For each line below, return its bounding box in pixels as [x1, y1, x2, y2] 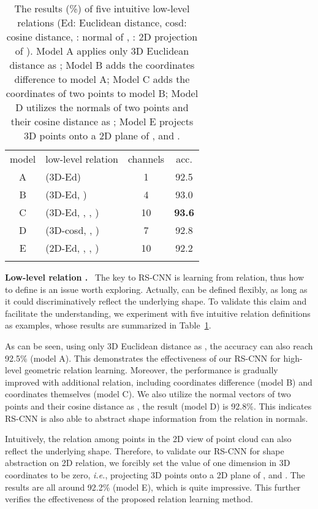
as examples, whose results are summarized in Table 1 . [5, 319, 211, 332]
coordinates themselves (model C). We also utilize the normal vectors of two [5, 387, 291, 400]
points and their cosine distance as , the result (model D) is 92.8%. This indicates [5, 399, 312, 412]
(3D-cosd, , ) [45, 223, 100, 237]
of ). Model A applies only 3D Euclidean [15, 44, 189, 58]
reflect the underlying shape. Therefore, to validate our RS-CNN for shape [5, 444, 284, 457]
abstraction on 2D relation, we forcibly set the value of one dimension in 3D [5, 456, 290, 469]
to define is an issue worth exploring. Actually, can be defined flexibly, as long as [5, 282, 308, 295]
